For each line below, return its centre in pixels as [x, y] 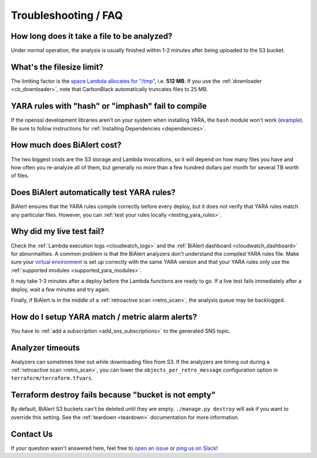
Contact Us [32, 434]
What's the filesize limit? [57, 67]
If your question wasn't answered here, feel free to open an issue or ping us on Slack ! [114, 448]
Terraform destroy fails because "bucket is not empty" [113, 395]
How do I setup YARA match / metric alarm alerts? [104, 317]
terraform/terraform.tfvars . [52, 378]
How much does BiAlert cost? [66, 145]
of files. [20, 176]
